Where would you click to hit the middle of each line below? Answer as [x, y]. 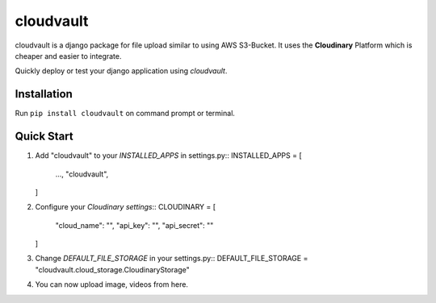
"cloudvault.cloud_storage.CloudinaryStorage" [112, 269]
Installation [44, 94]
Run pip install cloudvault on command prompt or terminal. [125, 114]
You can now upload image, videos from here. [112, 284]
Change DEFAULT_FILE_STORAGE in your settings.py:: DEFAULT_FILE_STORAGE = [172, 259]
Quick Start [44, 137]
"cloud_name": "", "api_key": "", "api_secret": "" [134, 225]
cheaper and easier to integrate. [68, 56]
